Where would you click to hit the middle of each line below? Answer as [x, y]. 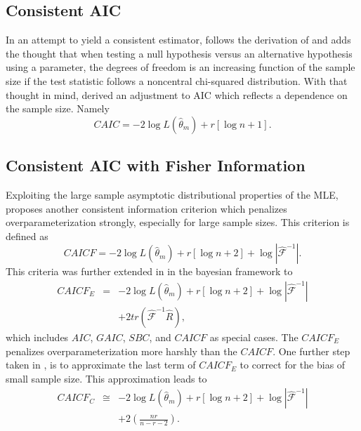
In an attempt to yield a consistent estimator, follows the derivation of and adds [178, 40]
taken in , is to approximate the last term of [101, 365]
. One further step [311, 351]
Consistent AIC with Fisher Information [156, 165]
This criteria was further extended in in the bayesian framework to [149, 271]
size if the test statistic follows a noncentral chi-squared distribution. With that [177, 80]
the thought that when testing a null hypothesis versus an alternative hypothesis [179, 53]
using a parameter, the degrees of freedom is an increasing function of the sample [180, 67]
